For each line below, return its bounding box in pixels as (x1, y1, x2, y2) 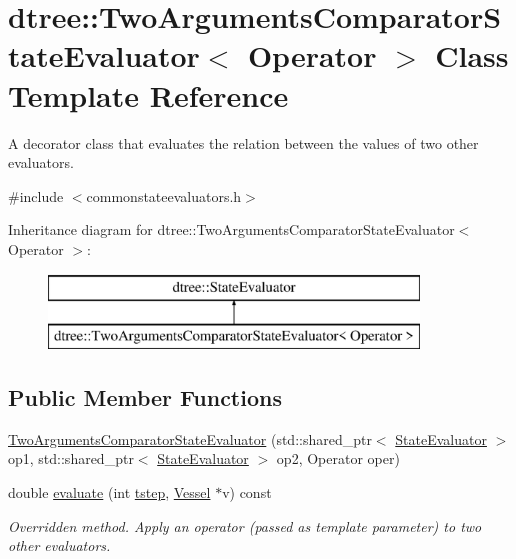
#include (8, 185, 64, 206)
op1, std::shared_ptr (8, 448, 134, 469)
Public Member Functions (8, 382, 282, 413)
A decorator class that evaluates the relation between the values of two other (8, 132, 479, 153)
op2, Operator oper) (276, 448, 400, 469)
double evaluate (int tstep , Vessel (8, 482, 211, 503)
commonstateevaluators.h (86, 185, 242, 206)
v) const (222, 482, 272, 503)
